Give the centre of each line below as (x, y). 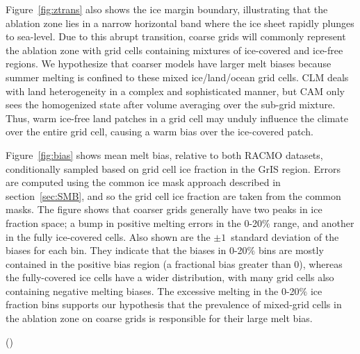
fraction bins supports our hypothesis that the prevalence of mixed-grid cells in (174, 304)
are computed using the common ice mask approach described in (143, 182)
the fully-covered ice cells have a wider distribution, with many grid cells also (170, 277)
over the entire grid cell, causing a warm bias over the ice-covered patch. (159, 132)
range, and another (314, 222)
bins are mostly (291, 250)
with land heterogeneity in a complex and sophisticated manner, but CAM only (175, 91)
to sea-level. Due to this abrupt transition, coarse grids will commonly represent (176, 36)
